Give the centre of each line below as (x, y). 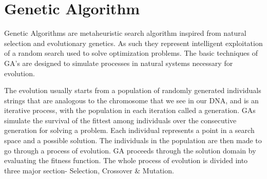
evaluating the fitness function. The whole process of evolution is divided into (126, 160)
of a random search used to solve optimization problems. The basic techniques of (131, 53)
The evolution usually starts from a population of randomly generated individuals (133, 90)
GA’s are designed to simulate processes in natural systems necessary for (119, 63)
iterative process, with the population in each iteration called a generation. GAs (130, 110)
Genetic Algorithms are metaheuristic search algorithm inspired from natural (125, 33)
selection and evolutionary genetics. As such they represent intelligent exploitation (133, 43)
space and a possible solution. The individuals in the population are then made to (133, 140)
